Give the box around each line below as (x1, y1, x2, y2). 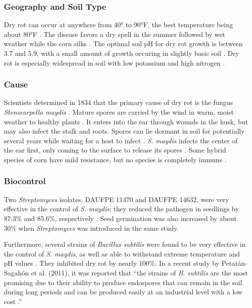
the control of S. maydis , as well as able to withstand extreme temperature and (4, 248, 240, 258)
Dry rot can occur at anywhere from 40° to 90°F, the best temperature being (4, 19, 233, 30)
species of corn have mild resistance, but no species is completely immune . (4, 154, 227, 164)
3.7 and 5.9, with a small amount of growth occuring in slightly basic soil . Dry (4, 48, 239, 58)
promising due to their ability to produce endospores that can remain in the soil (4, 277, 242, 287)
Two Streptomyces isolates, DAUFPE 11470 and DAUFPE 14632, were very (4, 194, 229, 204)
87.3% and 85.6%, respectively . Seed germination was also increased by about (4, 213, 237, 223)
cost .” (4, 296, 22, 306)
